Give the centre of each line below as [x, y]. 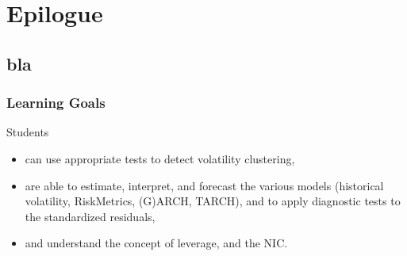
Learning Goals [56, 103]
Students [28, 132]
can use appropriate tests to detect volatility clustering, [160, 158]
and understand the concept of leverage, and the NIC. [156, 243]
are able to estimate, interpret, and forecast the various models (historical [204, 185]
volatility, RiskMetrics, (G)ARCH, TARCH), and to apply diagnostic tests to [213, 201]
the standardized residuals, [90, 216]
